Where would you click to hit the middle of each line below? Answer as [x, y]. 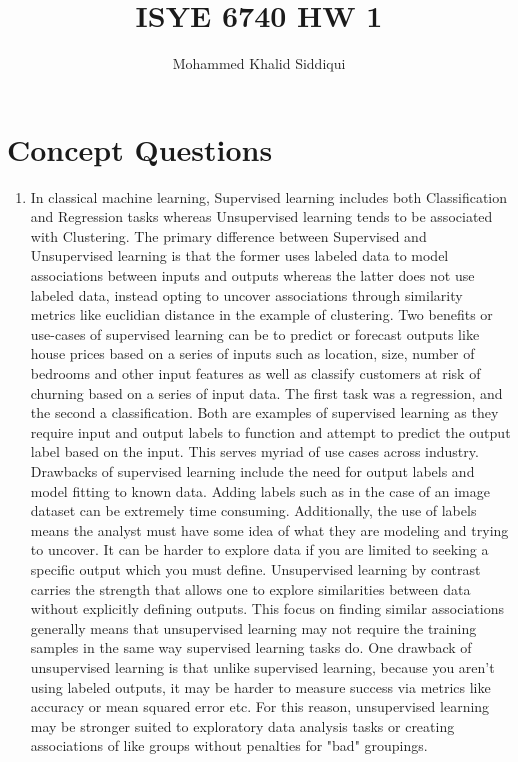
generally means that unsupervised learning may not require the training [253, 627]
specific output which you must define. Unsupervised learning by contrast [255, 568]
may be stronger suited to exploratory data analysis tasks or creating [242, 725]
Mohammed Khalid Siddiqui [259, 63]
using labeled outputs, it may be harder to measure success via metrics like [260, 686]
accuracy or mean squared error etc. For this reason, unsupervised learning [260, 706]
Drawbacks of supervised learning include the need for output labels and [252, 470]
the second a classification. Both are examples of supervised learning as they [264, 412]
